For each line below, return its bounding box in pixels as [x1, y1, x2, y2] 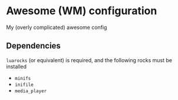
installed [6, 63, 27, 70]
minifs [14, 75, 31, 81]
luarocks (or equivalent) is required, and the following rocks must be [6, 56, 173, 63]
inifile [14, 82, 34, 88]
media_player [14, 88, 47, 94]
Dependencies [6, 41, 61, 51]
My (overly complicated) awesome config [6, 24, 107, 31]
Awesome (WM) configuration [6, 4, 157, 18]
